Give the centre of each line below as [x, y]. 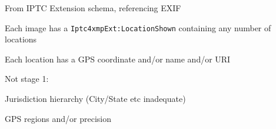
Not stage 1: [27, 79]
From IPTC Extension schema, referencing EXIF [93, 8]
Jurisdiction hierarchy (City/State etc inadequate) [95, 99]
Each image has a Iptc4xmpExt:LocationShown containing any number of [138, 27]
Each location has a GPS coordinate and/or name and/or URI [118, 59]
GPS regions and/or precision [58, 118]
